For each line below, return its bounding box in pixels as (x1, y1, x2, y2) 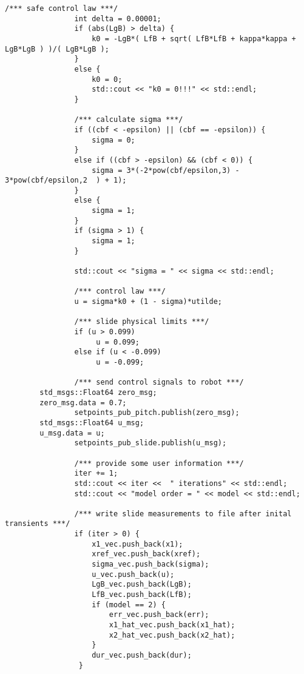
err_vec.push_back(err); (109, 610, 209, 619)
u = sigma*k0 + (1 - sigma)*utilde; (74, 297, 222, 306)
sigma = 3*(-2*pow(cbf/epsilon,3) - (92, 166, 240, 175)
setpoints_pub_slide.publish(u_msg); (74, 439, 227, 448)
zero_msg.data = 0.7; (39, 398, 127, 407)
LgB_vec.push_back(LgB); (92, 580, 192, 589)
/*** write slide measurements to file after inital (74, 509, 292, 518)
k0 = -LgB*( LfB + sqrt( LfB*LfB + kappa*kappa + (92, 34, 296, 43)
